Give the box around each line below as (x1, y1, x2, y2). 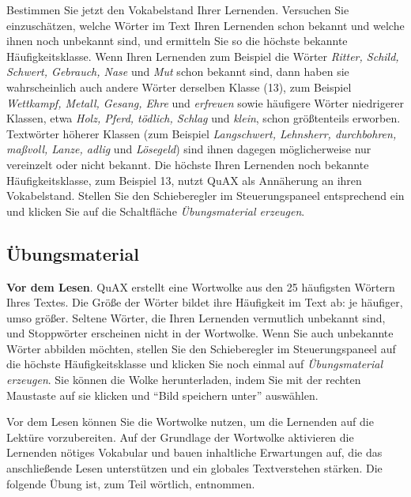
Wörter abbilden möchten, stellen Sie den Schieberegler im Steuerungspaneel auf (6, 340, 396, 356)
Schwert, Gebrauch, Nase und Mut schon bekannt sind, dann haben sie (6, 63, 349, 80)
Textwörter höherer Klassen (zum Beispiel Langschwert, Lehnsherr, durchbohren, (6, 125, 397, 141)
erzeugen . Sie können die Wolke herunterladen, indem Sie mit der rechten (6, 371, 361, 388)
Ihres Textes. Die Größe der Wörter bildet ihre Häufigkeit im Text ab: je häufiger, (6, 294, 403, 311)
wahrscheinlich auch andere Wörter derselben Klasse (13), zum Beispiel (6, 78, 352, 95)
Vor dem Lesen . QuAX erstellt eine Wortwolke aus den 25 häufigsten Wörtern (6, 278, 395, 295)
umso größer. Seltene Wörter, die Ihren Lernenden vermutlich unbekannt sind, (6, 309, 386, 326)
